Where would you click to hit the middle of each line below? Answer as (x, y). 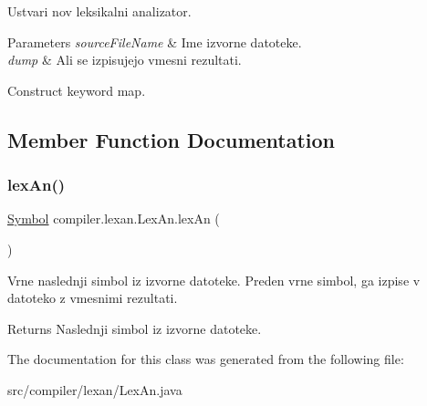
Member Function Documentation (172, 139)
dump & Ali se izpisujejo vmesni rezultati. (125, 60)
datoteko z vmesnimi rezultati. (93, 298)
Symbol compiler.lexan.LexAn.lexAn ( (114, 219)
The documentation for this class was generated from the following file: (206, 359)
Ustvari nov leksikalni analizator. (99, 11)
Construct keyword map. (77, 90)
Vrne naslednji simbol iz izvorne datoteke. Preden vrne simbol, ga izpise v (214, 280)
